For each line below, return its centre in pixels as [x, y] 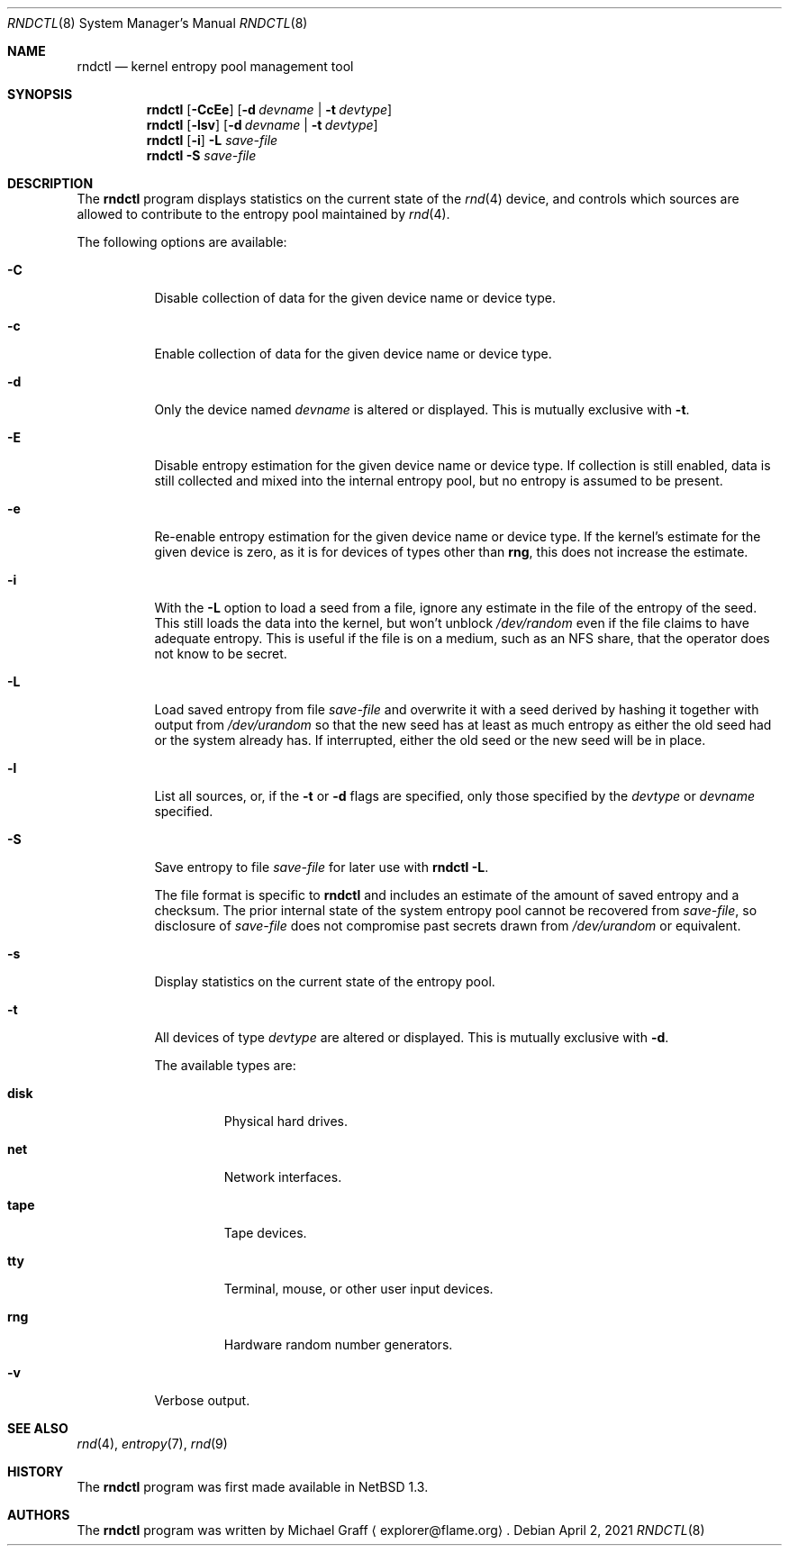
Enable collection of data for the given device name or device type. [353, 354]
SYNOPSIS [40, 94]
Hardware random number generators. [338, 1344]
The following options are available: [182, 242]
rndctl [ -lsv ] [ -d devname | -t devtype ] [262, 125]
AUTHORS [39, 1515]
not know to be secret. [221, 654]
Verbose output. [202, 1400]
